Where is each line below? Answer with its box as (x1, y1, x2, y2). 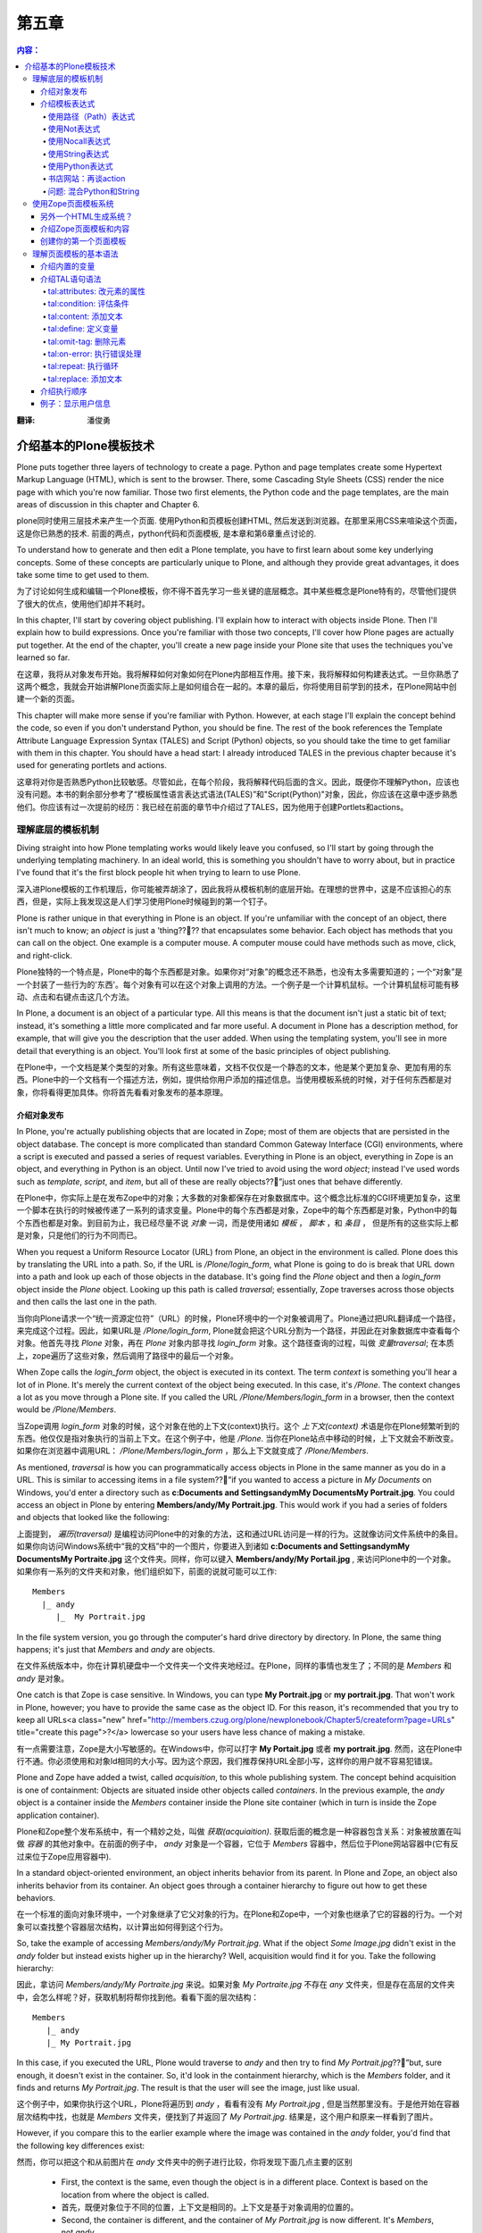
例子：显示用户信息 (40, 398, 111, 409)
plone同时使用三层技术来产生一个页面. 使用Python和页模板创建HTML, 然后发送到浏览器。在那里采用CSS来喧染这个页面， (16, 515, 462, 526)
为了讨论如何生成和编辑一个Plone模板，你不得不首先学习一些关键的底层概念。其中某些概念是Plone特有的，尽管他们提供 (16, 586, 457, 597)
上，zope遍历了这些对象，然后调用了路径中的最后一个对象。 (16, 1350, 238, 1361)
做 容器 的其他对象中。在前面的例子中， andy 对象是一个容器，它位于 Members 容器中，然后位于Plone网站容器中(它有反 (16, 1838, 459, 1849)
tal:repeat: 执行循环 (47, 361, 120, 372)
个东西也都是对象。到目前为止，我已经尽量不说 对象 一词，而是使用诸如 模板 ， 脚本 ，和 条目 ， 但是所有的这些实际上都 (16, 1217, 459, 1228)
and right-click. (16, 949, 73, 960)
